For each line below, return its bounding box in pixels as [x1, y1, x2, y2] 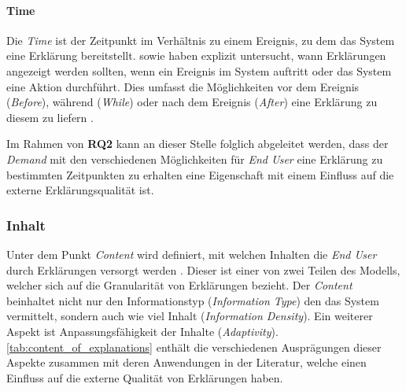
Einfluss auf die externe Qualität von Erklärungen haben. [6, 369, 283, 385]
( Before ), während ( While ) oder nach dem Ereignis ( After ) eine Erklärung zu [6, 94, 378, 110]
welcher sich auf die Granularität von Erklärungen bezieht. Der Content [6, 277, 352, 293]
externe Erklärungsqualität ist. [6, 182, 154, 198]
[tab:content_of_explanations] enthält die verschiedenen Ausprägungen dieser [6, 338, 382, 355]
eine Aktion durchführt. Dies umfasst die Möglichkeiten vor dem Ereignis [6, 78, 360, 94]
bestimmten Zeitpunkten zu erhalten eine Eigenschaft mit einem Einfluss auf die [6, 166, 394, 183]
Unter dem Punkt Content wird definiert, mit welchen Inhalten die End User [6, 245, 377, 262]
